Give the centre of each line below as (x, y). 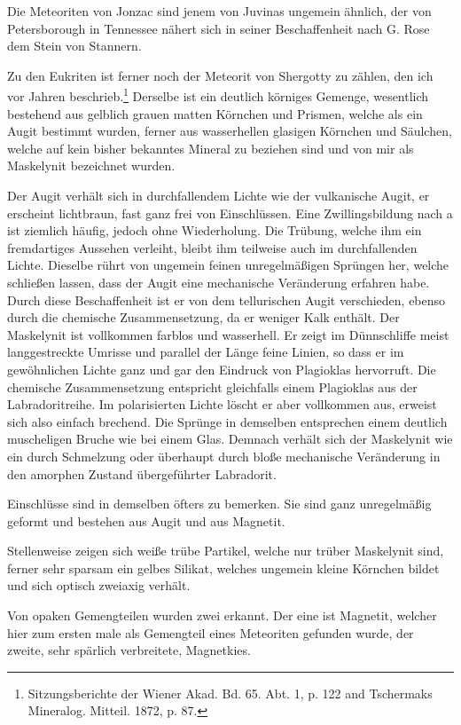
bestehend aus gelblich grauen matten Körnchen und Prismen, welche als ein (215, 113)
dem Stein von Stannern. (74, 46)
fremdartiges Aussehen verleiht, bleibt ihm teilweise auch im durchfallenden (212, 247)
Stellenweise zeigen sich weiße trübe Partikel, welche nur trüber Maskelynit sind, (226, 551)
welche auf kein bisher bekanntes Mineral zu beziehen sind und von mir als (211, 148)
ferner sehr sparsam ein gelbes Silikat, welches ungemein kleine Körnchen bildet (223, 567)
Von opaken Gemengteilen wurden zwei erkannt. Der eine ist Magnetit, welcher (222, 615)
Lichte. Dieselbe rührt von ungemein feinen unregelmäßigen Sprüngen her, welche (228, 265)
